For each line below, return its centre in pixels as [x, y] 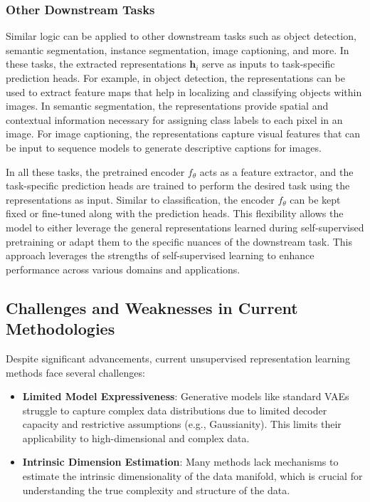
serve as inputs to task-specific [269, 64]
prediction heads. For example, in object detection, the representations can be [175, 78]
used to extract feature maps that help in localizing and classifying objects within [184, 91]
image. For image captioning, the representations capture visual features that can [183, 134]
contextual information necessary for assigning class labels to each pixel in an [174, 119]
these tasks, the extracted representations [96, 64]
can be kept [315, 199]
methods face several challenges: [75, 372]
